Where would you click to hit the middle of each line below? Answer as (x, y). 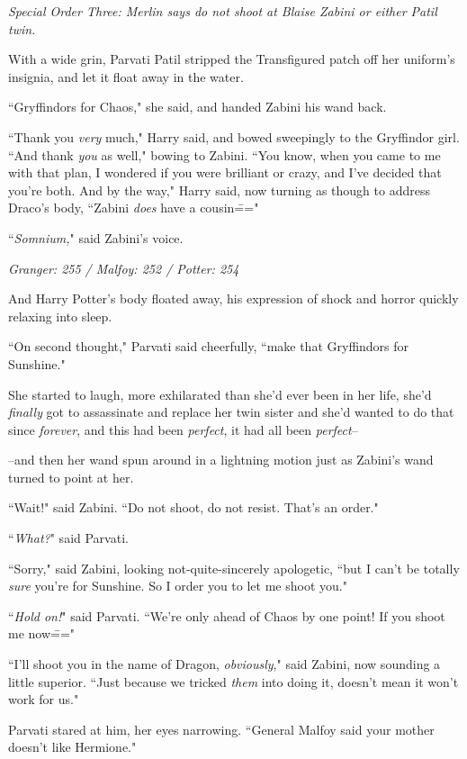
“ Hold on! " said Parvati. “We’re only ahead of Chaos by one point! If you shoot (227, 615)
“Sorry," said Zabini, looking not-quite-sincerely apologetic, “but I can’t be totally (234, 568)
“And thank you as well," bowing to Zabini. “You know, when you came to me (225, 154)
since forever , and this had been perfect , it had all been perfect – (183, 429)
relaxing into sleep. (60, 316)
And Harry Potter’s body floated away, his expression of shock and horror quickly (233, 298)
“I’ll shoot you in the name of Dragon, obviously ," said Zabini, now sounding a (225, 664)
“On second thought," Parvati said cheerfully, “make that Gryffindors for (209, 346)
